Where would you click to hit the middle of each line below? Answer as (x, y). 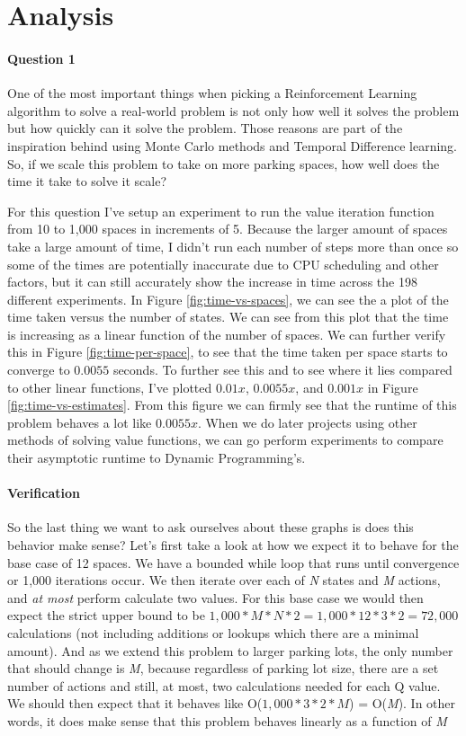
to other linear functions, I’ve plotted (110, 387)
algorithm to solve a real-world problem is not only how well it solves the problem (233, 110)
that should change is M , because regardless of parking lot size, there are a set (223, 668)
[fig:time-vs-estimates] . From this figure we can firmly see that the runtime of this (232, 405)
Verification (44, 493)
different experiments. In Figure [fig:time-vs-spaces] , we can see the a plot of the (228, 299)
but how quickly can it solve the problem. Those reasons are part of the (205, 128)
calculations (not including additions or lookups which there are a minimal (213, 633)
